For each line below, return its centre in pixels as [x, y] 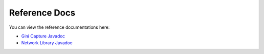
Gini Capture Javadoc [43, 36]
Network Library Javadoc [47, 43]
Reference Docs [42, 13]
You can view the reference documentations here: [59, 27]
